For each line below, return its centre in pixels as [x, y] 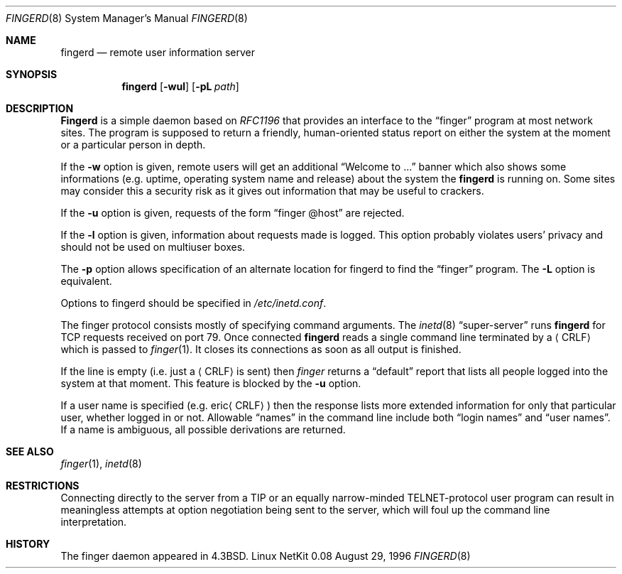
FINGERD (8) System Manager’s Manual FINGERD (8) [127, 18]
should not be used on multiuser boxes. [153, 247]
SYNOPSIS [32, 74]
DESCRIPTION [40, 108]
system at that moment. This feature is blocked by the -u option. [211, 383]
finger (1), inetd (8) [101, 464]
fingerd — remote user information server [158, 52]
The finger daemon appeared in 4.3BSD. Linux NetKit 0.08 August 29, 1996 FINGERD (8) [266, 556]
